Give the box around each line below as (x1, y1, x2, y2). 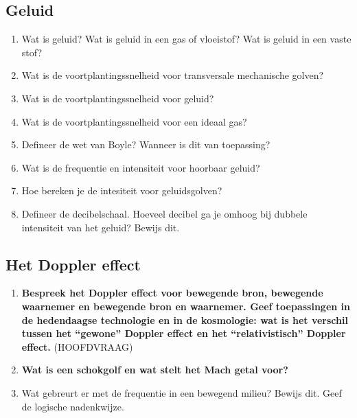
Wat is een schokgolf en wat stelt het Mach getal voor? (21, 362, 288, 377)
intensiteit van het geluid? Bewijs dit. (21, 220, 180, 234)
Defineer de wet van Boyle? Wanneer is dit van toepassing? (21, 137, 270, 152)
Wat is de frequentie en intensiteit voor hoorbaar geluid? (21, 160, 260, 174)
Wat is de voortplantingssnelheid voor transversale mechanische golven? (21, 68, 324, 82)
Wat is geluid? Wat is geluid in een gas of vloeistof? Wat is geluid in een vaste (21, 32, 352, 46)
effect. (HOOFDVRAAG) (21, 339, 133, 353)
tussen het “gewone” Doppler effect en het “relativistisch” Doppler (21, 326, 346, 340)
